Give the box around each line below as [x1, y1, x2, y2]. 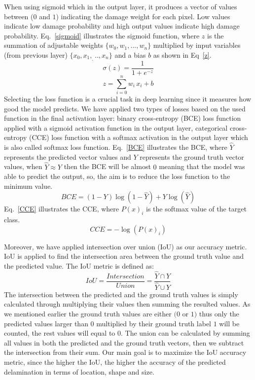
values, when [4, 161, 42, 172]
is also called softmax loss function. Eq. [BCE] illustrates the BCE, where [4, 142, 227, 152]
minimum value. [4, 180, 52, 191]
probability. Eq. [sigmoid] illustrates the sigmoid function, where [4, 30, 200, 40]
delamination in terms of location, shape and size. [4, 366, 154, 377]
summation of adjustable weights [4, 40, 103, 50]
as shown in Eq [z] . [153, 49, 212, 60]
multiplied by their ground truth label [96, 318, 211, 328]
